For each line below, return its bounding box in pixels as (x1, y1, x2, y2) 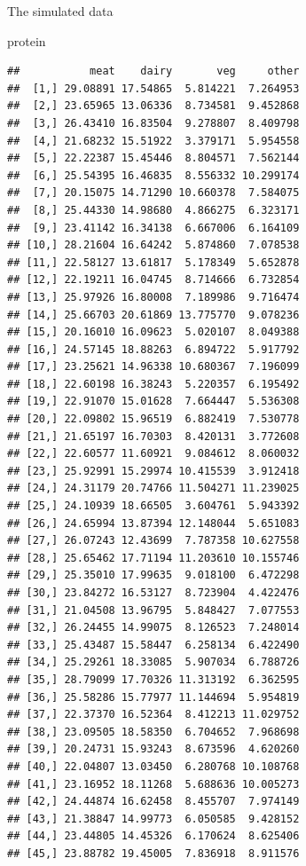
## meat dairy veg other (7, 65, 300, 78)
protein (7, 31, 46, 50)
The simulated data (7, 2, 114, 20)
